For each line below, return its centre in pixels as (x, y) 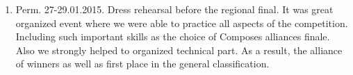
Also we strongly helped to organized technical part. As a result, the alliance (179, 50)
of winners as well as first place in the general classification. (142, 64)
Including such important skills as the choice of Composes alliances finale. (173, 36)
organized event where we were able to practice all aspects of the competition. (182, 23)
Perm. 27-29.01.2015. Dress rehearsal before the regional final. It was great (174, 9)
